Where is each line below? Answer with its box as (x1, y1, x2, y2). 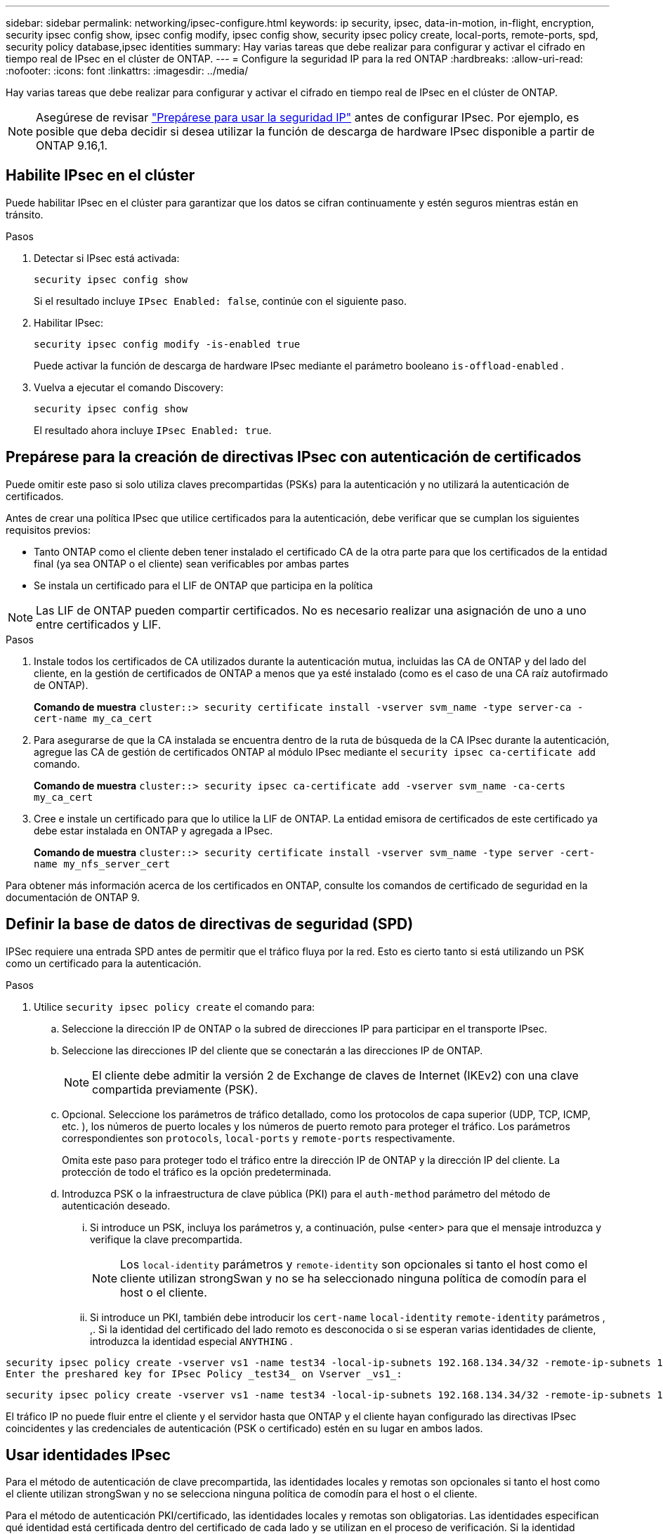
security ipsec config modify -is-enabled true (34, 338, 301, 350)
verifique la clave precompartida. (90, 1233, 242, 1245)
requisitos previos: (6, 523, 91, 536)
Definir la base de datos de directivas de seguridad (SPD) (6, 915, 414, 933)
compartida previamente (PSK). (92, 1082, 258, 1096)
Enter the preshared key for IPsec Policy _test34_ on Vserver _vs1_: (6, 1368, 402, 1379)
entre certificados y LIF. (36, 617, 162, 631)
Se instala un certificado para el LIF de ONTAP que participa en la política (34, 579, 373, 591)
